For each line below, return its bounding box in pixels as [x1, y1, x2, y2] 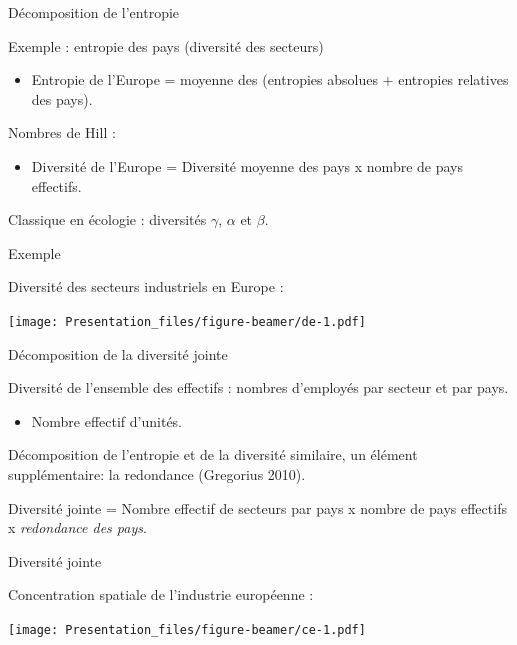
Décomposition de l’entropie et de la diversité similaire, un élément [8, 444, 418, 465]
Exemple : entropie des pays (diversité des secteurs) [8, 35, 324, 56]
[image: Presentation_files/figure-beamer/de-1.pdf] [8, 314, 366, 329]
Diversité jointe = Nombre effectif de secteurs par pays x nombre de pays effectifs [8, 497, 507, 518]
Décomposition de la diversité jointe [8, 343, 228, 364]
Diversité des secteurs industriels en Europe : [8, 276, 284, 297]
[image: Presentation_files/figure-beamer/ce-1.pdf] [8, 622, 366, 637]
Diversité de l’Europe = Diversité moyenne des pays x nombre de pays [31, 155, 463, 176]
